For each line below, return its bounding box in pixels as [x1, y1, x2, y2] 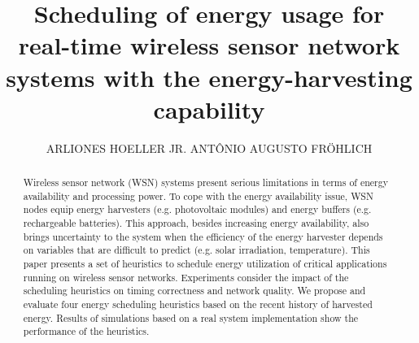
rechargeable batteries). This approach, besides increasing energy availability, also [23, 216, 369, 230]
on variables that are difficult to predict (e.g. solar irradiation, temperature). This [23, 243, 370, 257]
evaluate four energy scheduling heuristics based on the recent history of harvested [23, 297, 373, 310]
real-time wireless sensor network [18, 28, 400, 62]
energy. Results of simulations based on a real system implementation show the [23, 310, 359, 324]
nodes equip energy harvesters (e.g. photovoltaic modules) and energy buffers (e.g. [23, 202, 372, 216]
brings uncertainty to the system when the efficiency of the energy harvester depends [23, 229, 383, 243]
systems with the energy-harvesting [6, 60, 412, 93]
